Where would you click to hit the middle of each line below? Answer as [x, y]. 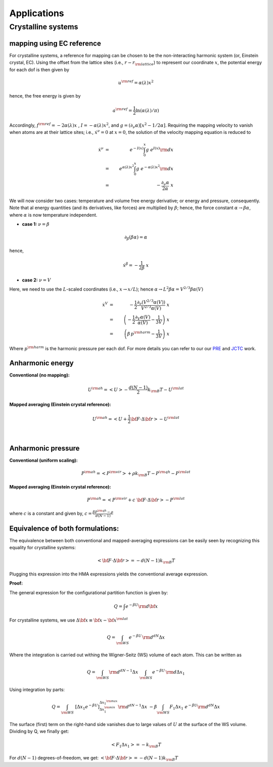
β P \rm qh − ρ [103, 512]
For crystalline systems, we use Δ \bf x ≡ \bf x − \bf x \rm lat [69, 620]
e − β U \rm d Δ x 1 [168, 673]
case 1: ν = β [36, 224]
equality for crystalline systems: [42, 548]
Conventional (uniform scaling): [43, 460]
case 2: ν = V [36, 280]
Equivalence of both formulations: [64, 528]
